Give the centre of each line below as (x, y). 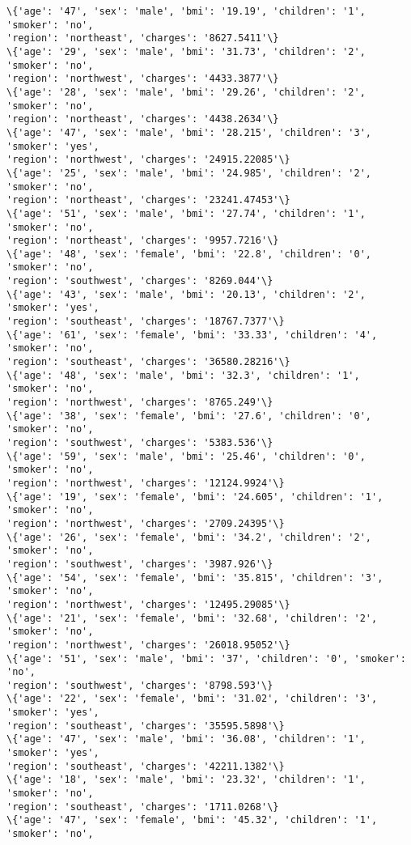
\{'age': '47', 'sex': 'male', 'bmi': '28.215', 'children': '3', (189, 132)
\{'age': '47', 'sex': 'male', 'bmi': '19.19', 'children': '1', (186, 11)
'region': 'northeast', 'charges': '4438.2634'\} (143, 119)
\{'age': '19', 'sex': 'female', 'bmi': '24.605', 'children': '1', (195, 497)
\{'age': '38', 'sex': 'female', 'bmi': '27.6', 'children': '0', (189, 416)
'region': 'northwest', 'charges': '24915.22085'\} (148, 160)
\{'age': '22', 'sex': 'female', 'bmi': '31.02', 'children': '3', (192, 699)
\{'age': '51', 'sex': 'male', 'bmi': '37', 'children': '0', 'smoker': (206, 658)
